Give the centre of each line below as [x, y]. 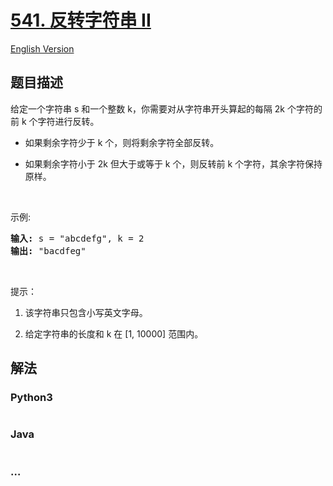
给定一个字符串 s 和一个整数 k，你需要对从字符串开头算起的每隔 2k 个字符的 [166, 108]
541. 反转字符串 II [81, 20]
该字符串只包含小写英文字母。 [86, 312]
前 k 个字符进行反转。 [55, 121]
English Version [42, 48]
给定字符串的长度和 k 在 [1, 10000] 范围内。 [114, 333]
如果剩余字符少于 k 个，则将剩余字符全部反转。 [122, 142]
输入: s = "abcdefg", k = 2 [77, 238]
